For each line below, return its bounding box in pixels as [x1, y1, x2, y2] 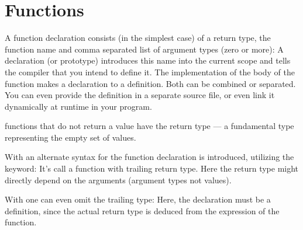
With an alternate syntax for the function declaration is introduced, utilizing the [5, 151, 294, 163]
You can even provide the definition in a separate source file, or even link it [5, 89, 275, 101]
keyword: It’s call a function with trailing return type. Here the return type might [5, 162, 299, 175]
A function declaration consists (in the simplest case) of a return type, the [5, 32, 271, 44]
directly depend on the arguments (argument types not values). [5, 173, 232, 186]
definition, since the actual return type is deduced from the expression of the [5, 204, 280, 217]
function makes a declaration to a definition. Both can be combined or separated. [5, 77, 296, 89]
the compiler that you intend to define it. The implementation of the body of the [5, 65, 295, 78]
